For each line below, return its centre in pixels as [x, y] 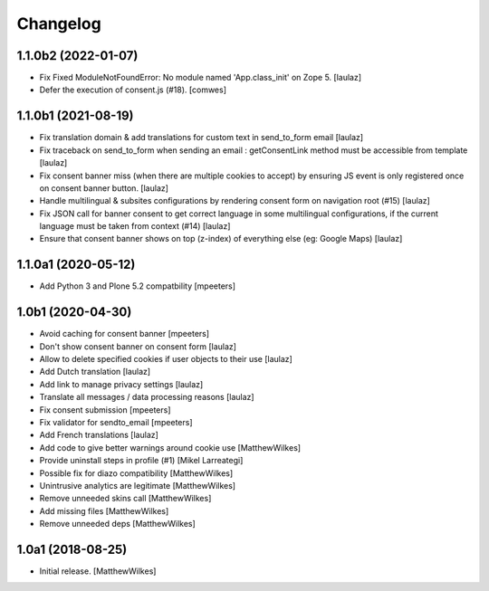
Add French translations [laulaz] [99, 435]
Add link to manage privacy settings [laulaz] [121, 384]
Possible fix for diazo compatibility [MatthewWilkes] [136, 473]
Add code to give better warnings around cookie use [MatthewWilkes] [170, 447]
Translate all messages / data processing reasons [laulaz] [147, 397]
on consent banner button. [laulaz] [104, 188]
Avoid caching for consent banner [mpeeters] [125, 334]
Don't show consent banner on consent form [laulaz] [138, 346]
